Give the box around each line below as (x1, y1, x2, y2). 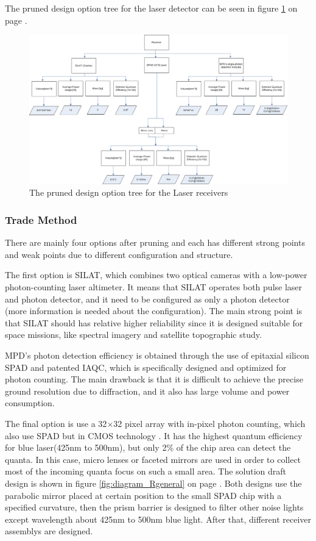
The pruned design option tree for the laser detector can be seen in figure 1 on (5, 2, 298, 14)
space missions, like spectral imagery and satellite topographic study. (5, 328, 262, 341)
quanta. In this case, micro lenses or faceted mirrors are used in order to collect (5, 453, 301, 465)
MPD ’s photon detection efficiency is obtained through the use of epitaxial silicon (5, 349, 309, 362)
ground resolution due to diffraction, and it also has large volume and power (5, 384, 290, 397)
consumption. (5, 396, 55, 409)
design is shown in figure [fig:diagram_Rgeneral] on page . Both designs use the (5, 476, 302, 489)
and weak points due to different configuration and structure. (5, 248, 233, 260)
